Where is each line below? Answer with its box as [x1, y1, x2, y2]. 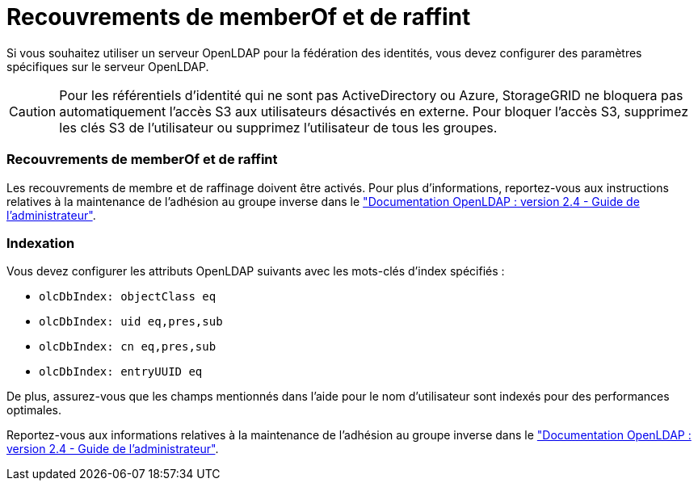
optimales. [6, 403, 62, 418]
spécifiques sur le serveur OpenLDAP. [6, 59, 209, 73]
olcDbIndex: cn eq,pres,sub [39, 340, 217, 354]
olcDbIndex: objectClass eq [39, 290, 217, 304]
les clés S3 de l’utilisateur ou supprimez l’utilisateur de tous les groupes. [59, 119, 498, 136]
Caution [9, 103, 57, 120]
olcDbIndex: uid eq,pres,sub [39, 315, 223, 329]
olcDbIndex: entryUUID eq [39, 365, 203, 379]
